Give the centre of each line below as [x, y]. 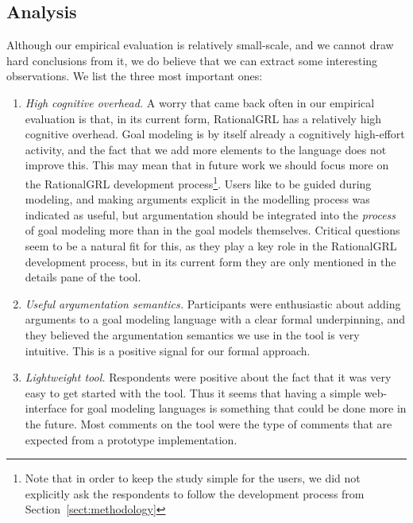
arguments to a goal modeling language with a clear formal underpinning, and [215, 319]
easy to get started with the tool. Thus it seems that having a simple [193, 392]
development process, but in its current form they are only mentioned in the [210, 261]
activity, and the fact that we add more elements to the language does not [206, 149]
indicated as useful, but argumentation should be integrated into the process [210, 214]
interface [46, 408]
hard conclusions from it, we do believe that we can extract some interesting [192, 60]
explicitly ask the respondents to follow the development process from [195, 493]
